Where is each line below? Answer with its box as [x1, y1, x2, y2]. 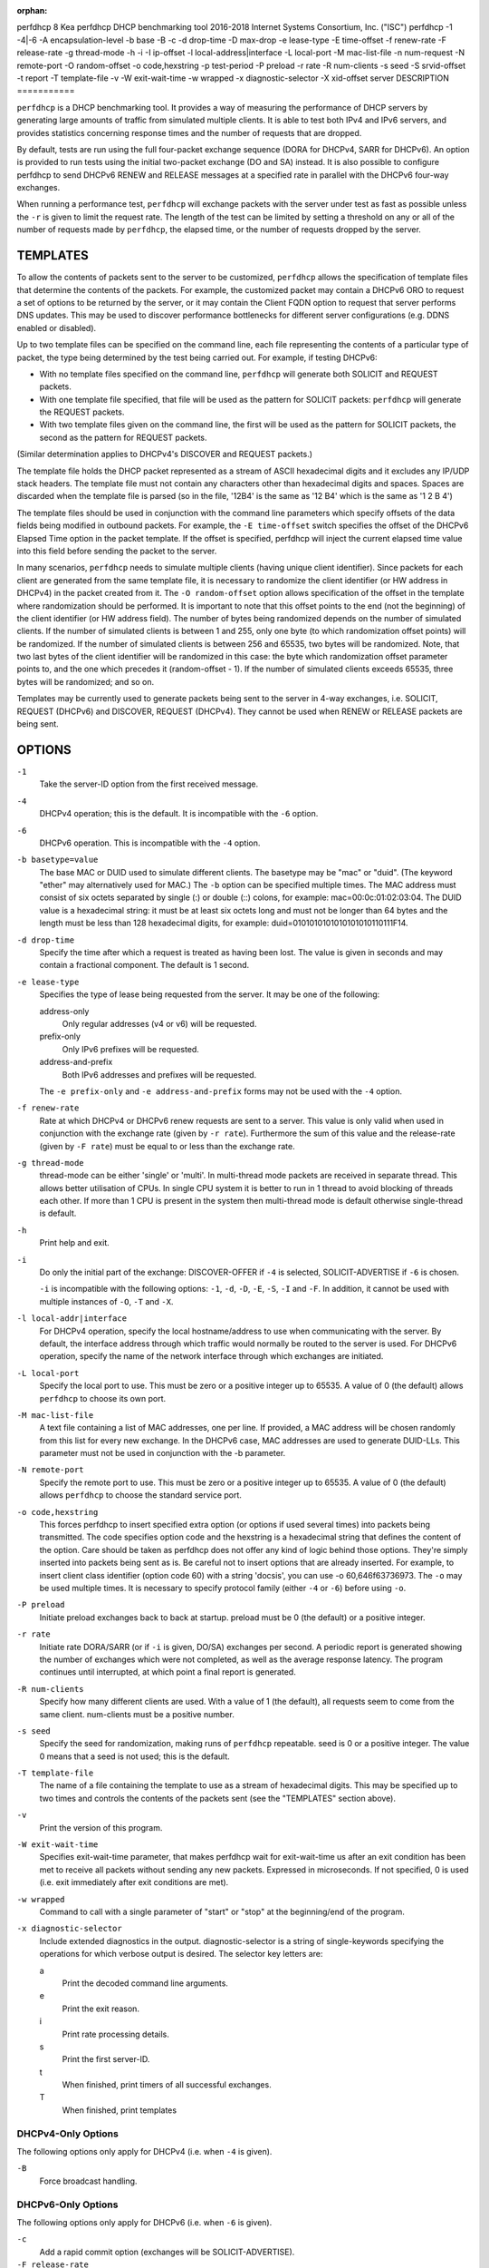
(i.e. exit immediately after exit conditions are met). [39, 1877, 229, 1888]
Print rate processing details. [62, 2028, 169, 2039]
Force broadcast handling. [39, 2175, 138, 2186]
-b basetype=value [16, 855, 99, 865]
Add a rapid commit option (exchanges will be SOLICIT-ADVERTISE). [39, 2246, 295, 2257]
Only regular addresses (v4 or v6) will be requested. [62, 1018, 257, 1029]
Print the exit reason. [62, 2003, 140, 2014]
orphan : [16, 5, 48, 15]
